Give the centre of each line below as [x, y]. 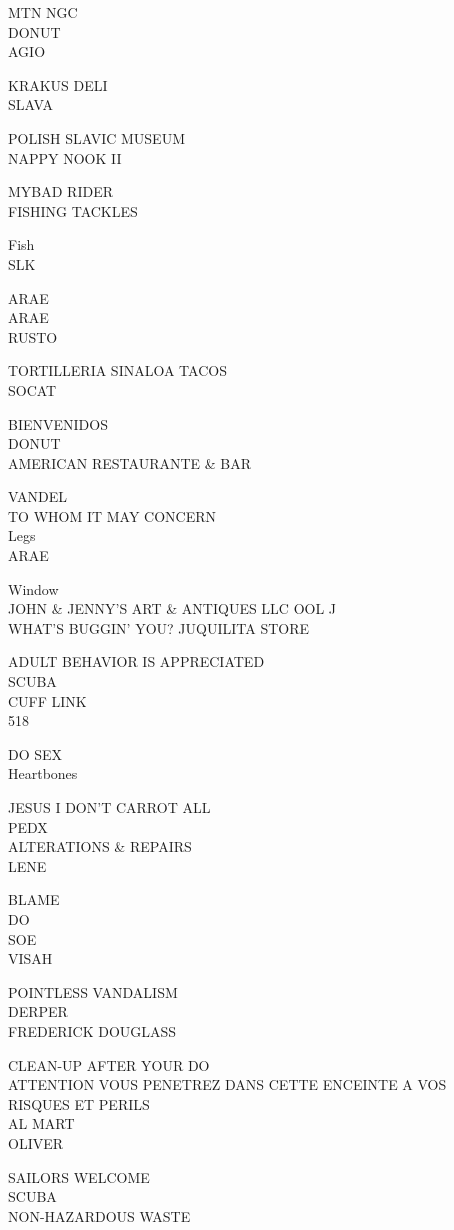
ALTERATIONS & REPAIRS [100, 846]
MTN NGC [43, 12]
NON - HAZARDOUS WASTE [99, 1215]
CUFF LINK [47, 700]
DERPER [38, 1011]
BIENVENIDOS [58, 423]
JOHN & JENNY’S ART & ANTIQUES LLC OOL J [172, 608]
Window [33, 588]
